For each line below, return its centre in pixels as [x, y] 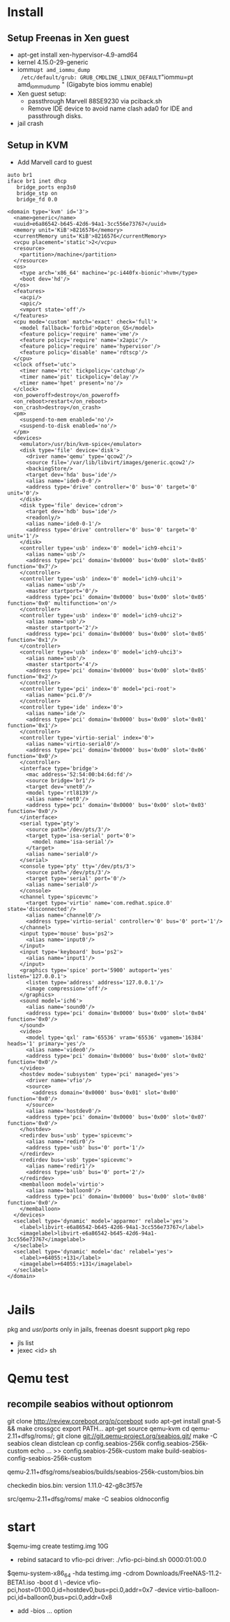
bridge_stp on [37, 193]
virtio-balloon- [199, 1590]
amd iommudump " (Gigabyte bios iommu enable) [85, 85]
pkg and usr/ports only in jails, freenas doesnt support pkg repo [99, 1329]
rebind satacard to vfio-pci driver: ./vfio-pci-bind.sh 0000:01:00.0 [112, 1560]
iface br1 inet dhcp [37, 181]
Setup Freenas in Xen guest [68, 38]
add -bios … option [45, 1611]
